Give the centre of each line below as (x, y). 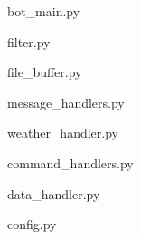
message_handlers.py (66, 102)
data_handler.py (54, 193)
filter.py (29, 41)
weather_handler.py (63, 133)
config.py (32, 224)
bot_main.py (44, 11)
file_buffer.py (45, 72)
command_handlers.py (70, 163)
